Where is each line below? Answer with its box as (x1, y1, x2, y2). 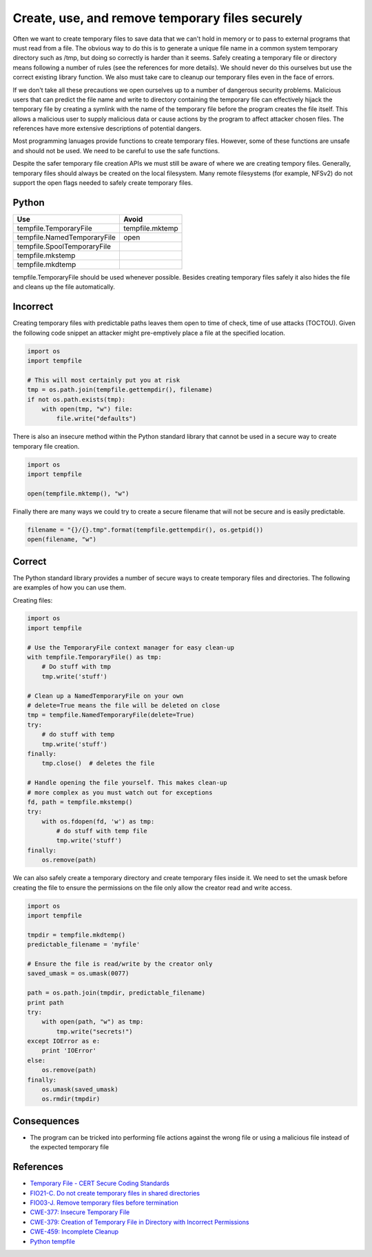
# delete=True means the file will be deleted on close (27, 701, 220, 709)
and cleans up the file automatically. (12, 283, 115, 291)
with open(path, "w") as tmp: (41, 1018, 144, 1026)
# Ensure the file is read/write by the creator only (27, 959, 213, 968)
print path (27, 998, 64, 1006)
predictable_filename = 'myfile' (27, 941, 141, 948)
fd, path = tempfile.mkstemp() (27, 798, 134, 806)
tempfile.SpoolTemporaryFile (17, 242, 112, 251)
